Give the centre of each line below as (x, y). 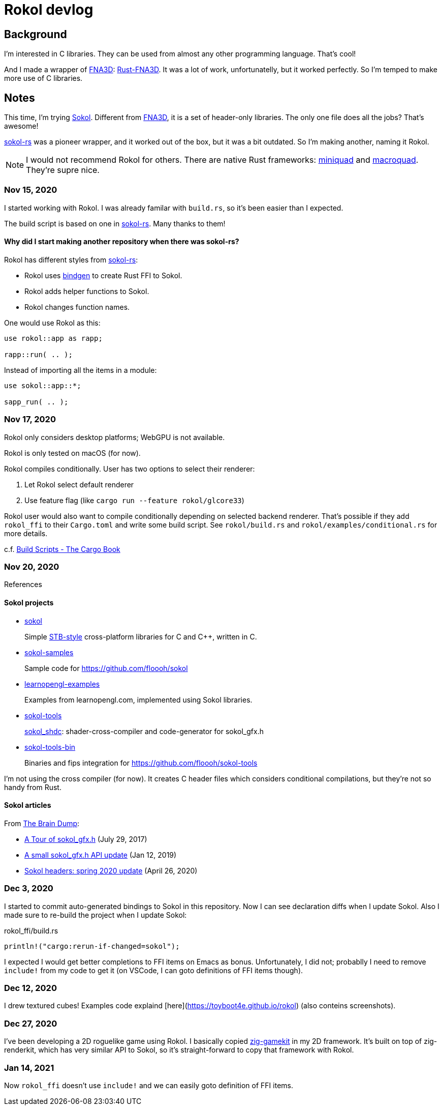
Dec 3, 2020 (29, 888)
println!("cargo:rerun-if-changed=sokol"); (92, 946)
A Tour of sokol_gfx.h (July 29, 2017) (86, 839)
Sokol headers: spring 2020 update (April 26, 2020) (111, 870)
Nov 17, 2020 (30, 419)
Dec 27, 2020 (31, 1023)
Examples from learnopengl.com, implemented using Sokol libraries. (138, 699)
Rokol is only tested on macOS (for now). (72, 453)
